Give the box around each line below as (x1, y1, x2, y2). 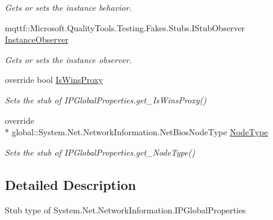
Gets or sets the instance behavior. (5, 1, 132, 13)
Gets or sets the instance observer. (5, 53, 132, 66)
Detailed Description (5, 175, 136, 194)
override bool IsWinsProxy (5, 73, 103, 86)
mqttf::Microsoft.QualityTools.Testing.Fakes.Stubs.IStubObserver (5, 21, 245, 34)
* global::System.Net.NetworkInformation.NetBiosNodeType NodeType (5, 126, 268, 138)
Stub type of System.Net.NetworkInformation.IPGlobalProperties (5, 203, 246, 216)
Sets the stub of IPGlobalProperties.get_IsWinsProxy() (5, 93, 207, 106)
